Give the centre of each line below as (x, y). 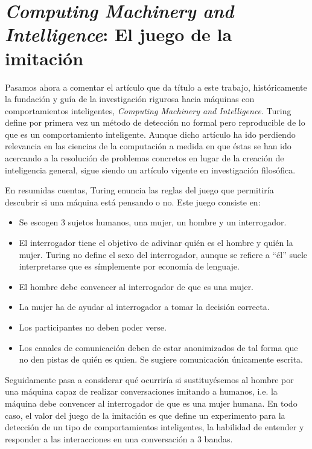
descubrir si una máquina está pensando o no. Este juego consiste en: (133, 202)
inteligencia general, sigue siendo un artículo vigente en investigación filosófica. (150, 170)
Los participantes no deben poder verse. (93, 327)
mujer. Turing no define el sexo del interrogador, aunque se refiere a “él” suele (163, 254)
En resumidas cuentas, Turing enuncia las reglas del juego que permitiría (139, 190)
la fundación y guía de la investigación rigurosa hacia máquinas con (130, 99)
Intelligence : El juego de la (119, 34)
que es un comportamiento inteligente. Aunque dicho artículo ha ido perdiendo (150, 134)
